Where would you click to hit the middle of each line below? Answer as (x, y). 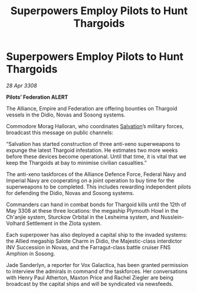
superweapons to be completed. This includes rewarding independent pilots (99, 187)
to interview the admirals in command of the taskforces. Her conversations (97, 271)
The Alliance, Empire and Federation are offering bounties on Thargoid (92, 108)
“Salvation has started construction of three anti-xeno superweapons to (93, 144)
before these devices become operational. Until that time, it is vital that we (96, 156)
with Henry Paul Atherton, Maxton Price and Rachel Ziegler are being (90, 277)
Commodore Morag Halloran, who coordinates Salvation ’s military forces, (95, 126)
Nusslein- (173, 217)
